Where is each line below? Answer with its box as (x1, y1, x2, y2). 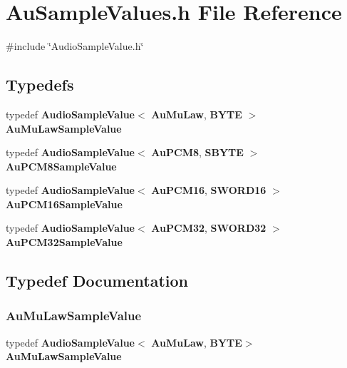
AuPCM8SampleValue (6, 158, 117, 173)
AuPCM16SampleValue (6, 196, 123, 211)
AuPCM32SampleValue (6, 235, 123, 250)
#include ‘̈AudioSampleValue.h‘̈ (6, 39, 144, 53)
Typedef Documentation (6, 270, 188, 292)
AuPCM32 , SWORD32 (151, 220, 266, 235)
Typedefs (6, 73, 74, 96)
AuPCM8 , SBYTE (151, 145, 244, 160)
